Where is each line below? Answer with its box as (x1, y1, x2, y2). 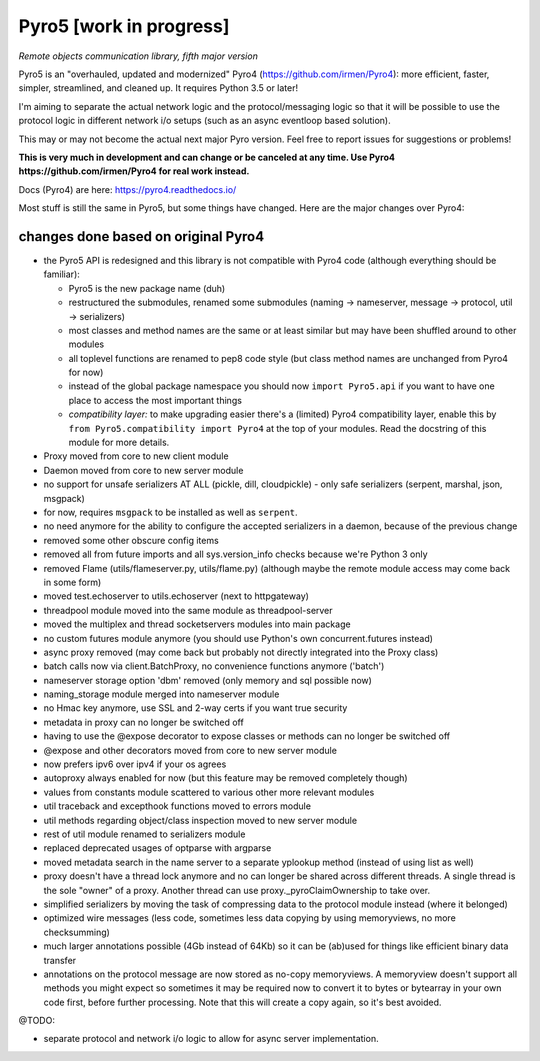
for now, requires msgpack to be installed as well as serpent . (43, 506, 299, 518)
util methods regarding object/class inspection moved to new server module (43, 814, 358, 826)
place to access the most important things (68, 394, 242, 406)
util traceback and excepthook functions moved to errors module (43, 800, 312, 812)
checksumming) (43, 926, 110, 938)
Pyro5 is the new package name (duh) (68, 282, 226, 294)
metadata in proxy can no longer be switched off (43, 716, 244, 728)
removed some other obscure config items (43, 534, 219, 546)
